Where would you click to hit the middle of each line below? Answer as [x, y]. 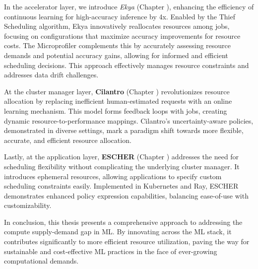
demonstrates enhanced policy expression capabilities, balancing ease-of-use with [126, 195]
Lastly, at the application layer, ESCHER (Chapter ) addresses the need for [122, 157]
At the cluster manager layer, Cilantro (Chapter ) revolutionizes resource [117, 91]
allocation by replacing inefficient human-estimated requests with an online [118, 101]
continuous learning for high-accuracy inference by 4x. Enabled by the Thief [120, 16]
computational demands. [41, 261]
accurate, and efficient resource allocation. [68, 140]
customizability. [28, 205]
